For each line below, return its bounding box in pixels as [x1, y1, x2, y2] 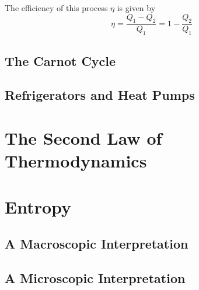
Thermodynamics [5, 149, 147, 173]
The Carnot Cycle [5, 51, 116, 69]
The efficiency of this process [5, 2, 108, 13]
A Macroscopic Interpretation [5, 235, 188, 253]
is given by [117, 2, 156, 13]
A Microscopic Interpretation [5, 268, 186, 286]
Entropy [5, 194, 72, 218]
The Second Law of [5, 125, 162, 149]
